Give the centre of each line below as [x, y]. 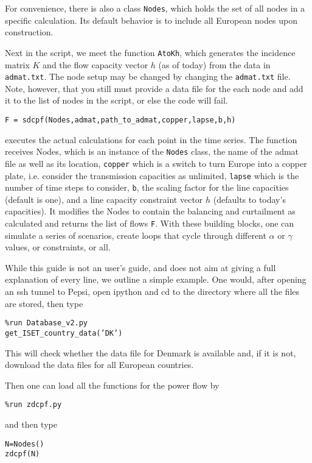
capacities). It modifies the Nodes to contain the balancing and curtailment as [150, 211]
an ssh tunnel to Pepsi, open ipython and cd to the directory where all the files [152, 292]
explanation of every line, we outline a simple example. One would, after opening [156, 279]
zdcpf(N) [23, 454]
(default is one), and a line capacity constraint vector [104, 199]
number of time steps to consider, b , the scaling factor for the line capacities [147, 187]
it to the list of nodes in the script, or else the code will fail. [116, 100]
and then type [31, 424]
